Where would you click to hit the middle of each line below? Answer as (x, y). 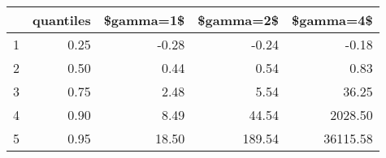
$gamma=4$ (332, 20)
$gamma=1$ (144, 20)
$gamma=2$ (238, 20)
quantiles (62, 20)
